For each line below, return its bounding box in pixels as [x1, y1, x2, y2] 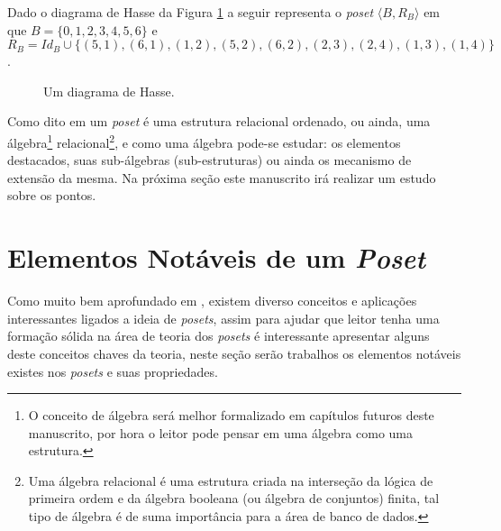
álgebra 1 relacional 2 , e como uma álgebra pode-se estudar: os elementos [7, 130, 401, 151]
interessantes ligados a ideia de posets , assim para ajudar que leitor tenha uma [7, 308, 440, 327]
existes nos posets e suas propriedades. [7, 362, 218, 380]
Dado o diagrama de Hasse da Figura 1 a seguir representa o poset [7, 3, 374, 21]
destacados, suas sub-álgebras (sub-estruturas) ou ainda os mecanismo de [7, 151, 412, 169]
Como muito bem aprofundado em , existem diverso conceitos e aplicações [7, 291, 417, 310]
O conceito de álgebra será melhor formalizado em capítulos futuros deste [28, 406, 434, 425]
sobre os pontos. [7, 186, 96, 205]
